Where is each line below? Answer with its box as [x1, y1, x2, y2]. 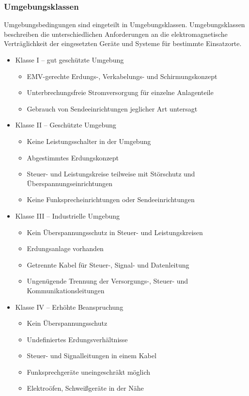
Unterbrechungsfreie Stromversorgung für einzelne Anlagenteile [27, 87, 214, 97]
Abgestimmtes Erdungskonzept [27, 152, 119, 162]
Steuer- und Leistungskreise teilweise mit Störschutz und [27, 169, 195, 179]
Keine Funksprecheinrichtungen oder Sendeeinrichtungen [27, 194, 195, 205]
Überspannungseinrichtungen [27, 178, 113, 188]
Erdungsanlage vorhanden [27, 243, 104, 253]
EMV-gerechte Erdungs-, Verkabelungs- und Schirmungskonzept [27, 71, 218, 81]
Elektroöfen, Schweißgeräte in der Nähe [27, 383, 144, 393]
